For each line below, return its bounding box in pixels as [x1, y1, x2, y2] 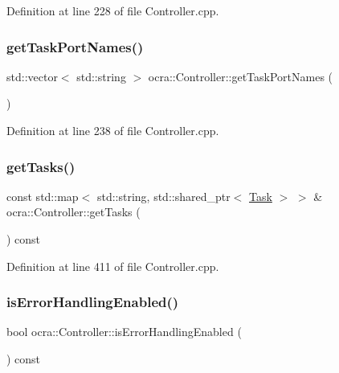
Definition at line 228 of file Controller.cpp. [6, 2, 219, 18]
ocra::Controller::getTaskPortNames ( [148, 68, 333, 84]
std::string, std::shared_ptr [96, 187, 231, 204]
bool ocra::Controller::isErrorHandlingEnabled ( [6, 323, 242, 340]
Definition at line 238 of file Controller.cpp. [6, 122, 219, 138]
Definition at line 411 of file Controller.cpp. [6, 257, 219, 274]
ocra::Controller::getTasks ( [6, 203, 141, 220]
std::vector [6, 68, 58, 84]
